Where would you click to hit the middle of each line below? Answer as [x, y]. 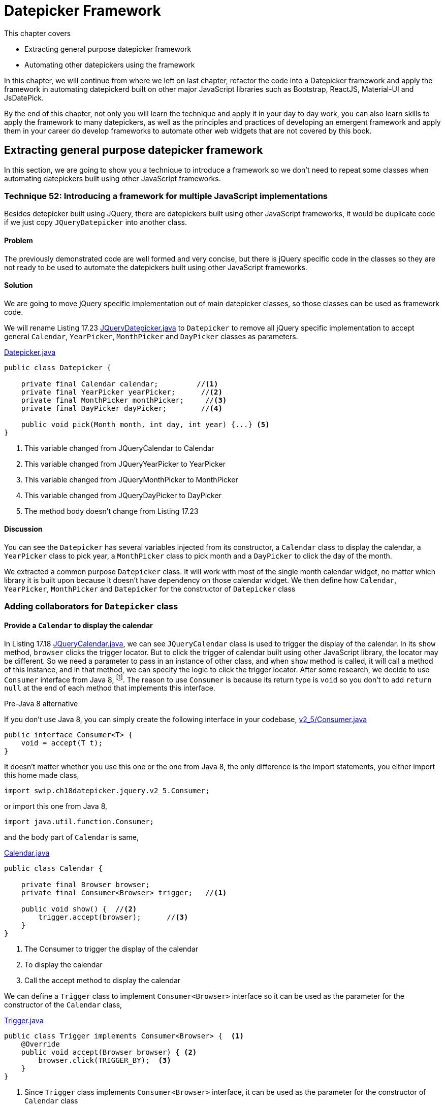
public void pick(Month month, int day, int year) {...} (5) [145, 424]
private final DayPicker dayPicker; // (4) [122, 408]
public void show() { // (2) [79, 909]
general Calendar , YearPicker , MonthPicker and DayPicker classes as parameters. [151, 336]
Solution [19, 285]
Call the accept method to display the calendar [103, 981]
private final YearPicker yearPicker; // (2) [122, 392]
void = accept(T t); [62, 743]
